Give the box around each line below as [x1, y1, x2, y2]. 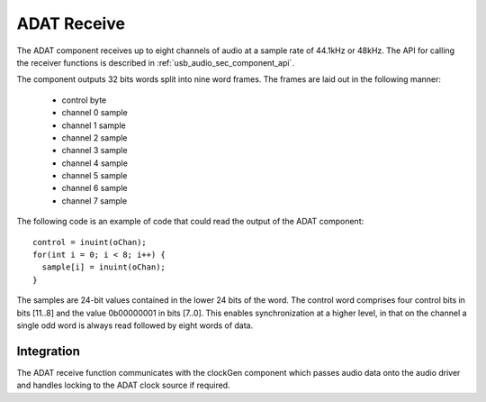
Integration [16, 343, 81, 359]
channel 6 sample [61, 183, 128, 194]
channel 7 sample [61, 195, 128, 206]
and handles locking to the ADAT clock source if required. [16, 379, 230, 391]
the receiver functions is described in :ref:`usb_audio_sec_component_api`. [16, 57, 294, 68]
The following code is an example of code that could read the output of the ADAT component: [16, 216, 364, 227]
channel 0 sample [61, 107, 128, 118]
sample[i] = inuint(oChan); [41, 262, 166, 272]
